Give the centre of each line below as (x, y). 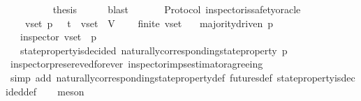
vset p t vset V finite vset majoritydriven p (149, 23)
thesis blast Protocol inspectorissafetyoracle (177, 9)
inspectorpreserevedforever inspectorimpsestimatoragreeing (137, 64)
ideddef (21, 91)
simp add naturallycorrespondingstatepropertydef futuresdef (141, 77)
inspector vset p (58, 37)
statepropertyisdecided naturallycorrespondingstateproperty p (154, 50)
